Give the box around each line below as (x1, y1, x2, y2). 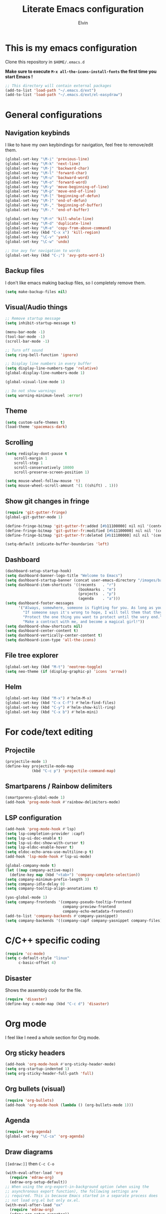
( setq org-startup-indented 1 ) (5, 1066, 70, 1071)
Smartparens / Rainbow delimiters (5, 782, 113, 790)
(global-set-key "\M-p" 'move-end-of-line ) (5, 189, 96, 194)
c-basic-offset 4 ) (18, 961, 56, 965)
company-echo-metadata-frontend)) (62, 909, 134, 914)
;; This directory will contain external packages (5, 83, 112, 88)
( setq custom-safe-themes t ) (5, 420, 65, 425)
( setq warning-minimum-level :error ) (5, 393, 83, 398)
